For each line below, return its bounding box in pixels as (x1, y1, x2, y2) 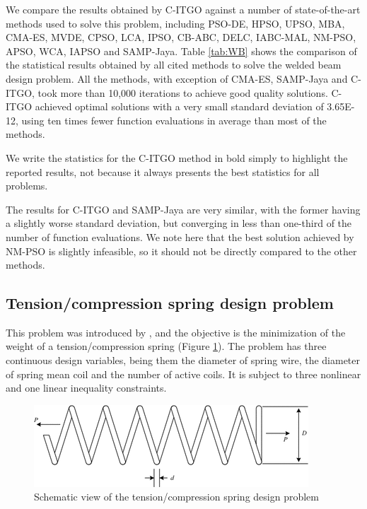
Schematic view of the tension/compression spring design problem (34, 489, 319, 504)
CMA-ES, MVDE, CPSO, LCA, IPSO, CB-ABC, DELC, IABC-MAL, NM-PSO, (6, 30, 356, 45)
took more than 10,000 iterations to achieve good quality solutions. (37, 85, 328, 100)
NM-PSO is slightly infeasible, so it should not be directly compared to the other (6, 243, 357, 258)
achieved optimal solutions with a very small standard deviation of (35, 99, 324, 114)
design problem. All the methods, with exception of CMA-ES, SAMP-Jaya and (6, 71, 348, 86)
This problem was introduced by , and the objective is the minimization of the (6, 324, 346, 339)
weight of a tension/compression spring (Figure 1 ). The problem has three (6, 339, 327, 353)
